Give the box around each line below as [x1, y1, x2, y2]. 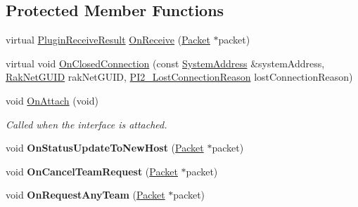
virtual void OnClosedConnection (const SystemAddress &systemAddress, [6, 55, 325, 70]
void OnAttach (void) [6, 93, 98, 107]
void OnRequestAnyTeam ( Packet [6, 187, 165, 202]
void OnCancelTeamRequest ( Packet [6, 163, 178, 178]
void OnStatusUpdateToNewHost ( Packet [6, 140, 204, 155]
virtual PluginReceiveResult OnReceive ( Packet [6, 32, 210, 47]
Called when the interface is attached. [6, 116, 167, 131]
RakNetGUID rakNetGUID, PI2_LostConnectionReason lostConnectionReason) [6, 69, 353, 84]
